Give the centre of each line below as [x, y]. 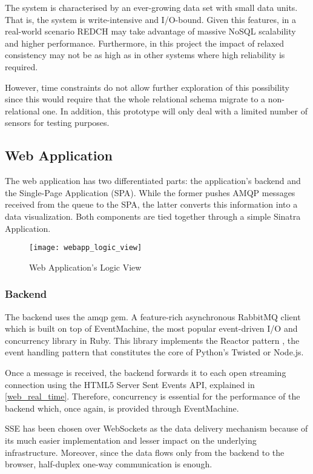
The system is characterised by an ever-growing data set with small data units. [151, 7]
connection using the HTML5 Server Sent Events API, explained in [130, 384]
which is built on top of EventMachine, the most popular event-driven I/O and [151, 328]
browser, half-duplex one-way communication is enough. [109, 464]
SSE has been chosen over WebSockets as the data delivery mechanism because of [156, 428]
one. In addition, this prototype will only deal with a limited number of [175, 110]
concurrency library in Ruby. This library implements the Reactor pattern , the [152, 340]
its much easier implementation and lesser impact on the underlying [131, 440]
